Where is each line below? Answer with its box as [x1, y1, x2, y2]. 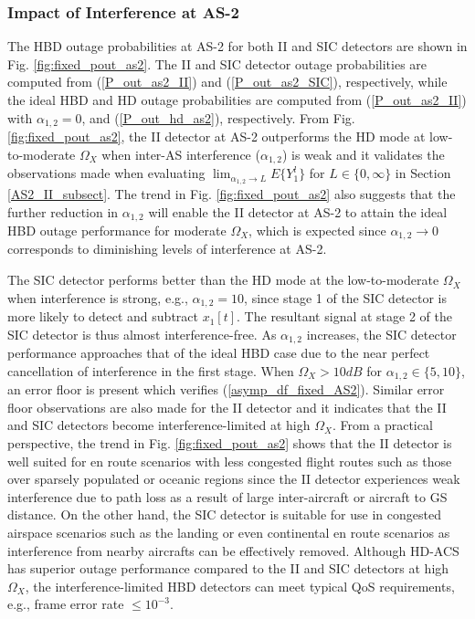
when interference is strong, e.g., [7, 288, 188, 307]
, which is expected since [248, 221, 386, 239]
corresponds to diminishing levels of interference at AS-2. [7, 239, 327, 258]
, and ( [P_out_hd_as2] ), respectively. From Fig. [81, 108, 355, 127]
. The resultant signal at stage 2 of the [237, 307, 452, 326]
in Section [395, 163, 451, 183]
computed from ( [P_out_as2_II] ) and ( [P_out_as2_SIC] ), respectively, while [7, 72, 448, 91]
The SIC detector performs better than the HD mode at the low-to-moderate [7, 270, 439, 289]
